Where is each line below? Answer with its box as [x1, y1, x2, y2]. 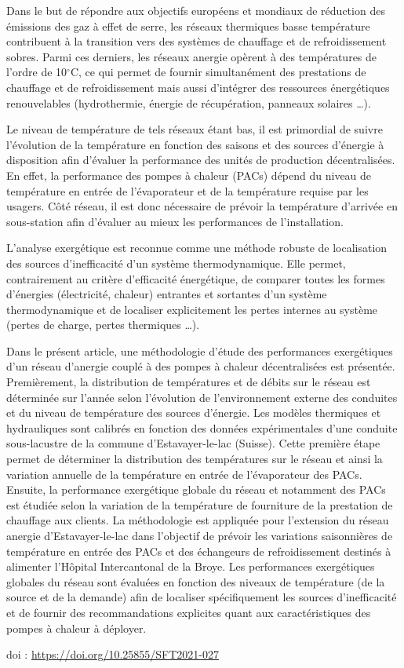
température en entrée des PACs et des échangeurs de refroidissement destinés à [6, 542, 391, 559]
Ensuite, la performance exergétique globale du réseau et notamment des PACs [6, 481, 386, 498]
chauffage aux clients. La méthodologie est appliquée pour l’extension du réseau [6, 512, 389, 528]
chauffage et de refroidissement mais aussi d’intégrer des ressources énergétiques [6, 78, 390, 95]
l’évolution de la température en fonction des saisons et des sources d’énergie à [6, 136, 384, 152]
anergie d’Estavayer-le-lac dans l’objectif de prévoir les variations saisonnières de [6, 527, 393, 543]
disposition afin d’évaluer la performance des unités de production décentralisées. [6, 151, 395, 168]
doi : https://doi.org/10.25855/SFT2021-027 [6, 646, 220, 663]
